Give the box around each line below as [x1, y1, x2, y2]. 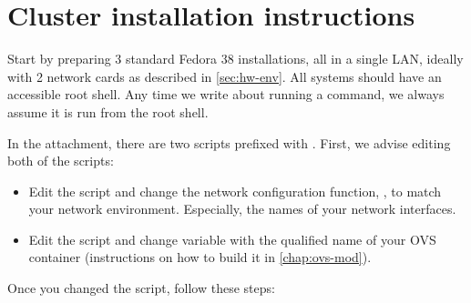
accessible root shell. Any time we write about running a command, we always [7, 85, 445, 104]
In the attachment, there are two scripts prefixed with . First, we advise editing [7, 133, 451, 152]
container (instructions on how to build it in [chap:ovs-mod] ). [28, 247, 372, 267]
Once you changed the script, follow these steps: [7, 278, 275, 298]
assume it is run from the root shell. [7, 102, 209, 121]
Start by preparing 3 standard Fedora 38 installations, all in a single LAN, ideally [7, 49, 464, 68]
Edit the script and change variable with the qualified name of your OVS [28, 229, 436, 248]
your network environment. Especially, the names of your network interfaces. [28, 199, 456, 218]
